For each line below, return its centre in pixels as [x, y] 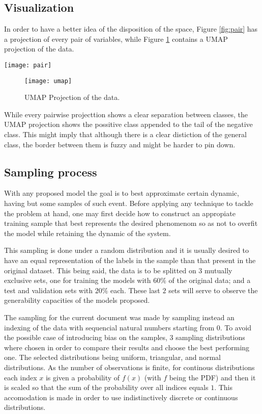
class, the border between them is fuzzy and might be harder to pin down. [120, 144]
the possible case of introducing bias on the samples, [86, 337]
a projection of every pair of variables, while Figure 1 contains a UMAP [116, 38]
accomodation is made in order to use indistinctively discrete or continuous [121, 397]
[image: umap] [48, 81]
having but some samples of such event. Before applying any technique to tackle [129, 203]
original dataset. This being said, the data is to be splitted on [100, 270]
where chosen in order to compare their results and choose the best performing [127, 347]
